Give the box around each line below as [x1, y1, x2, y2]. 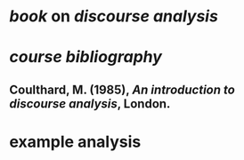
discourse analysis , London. [9, 96, 171, 111]
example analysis [9, 132, 142, 152]
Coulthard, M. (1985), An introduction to [9, 82, 236, 97]
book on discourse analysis [9, 6, 218, 27]
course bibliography [9, 47, 163, 68]
